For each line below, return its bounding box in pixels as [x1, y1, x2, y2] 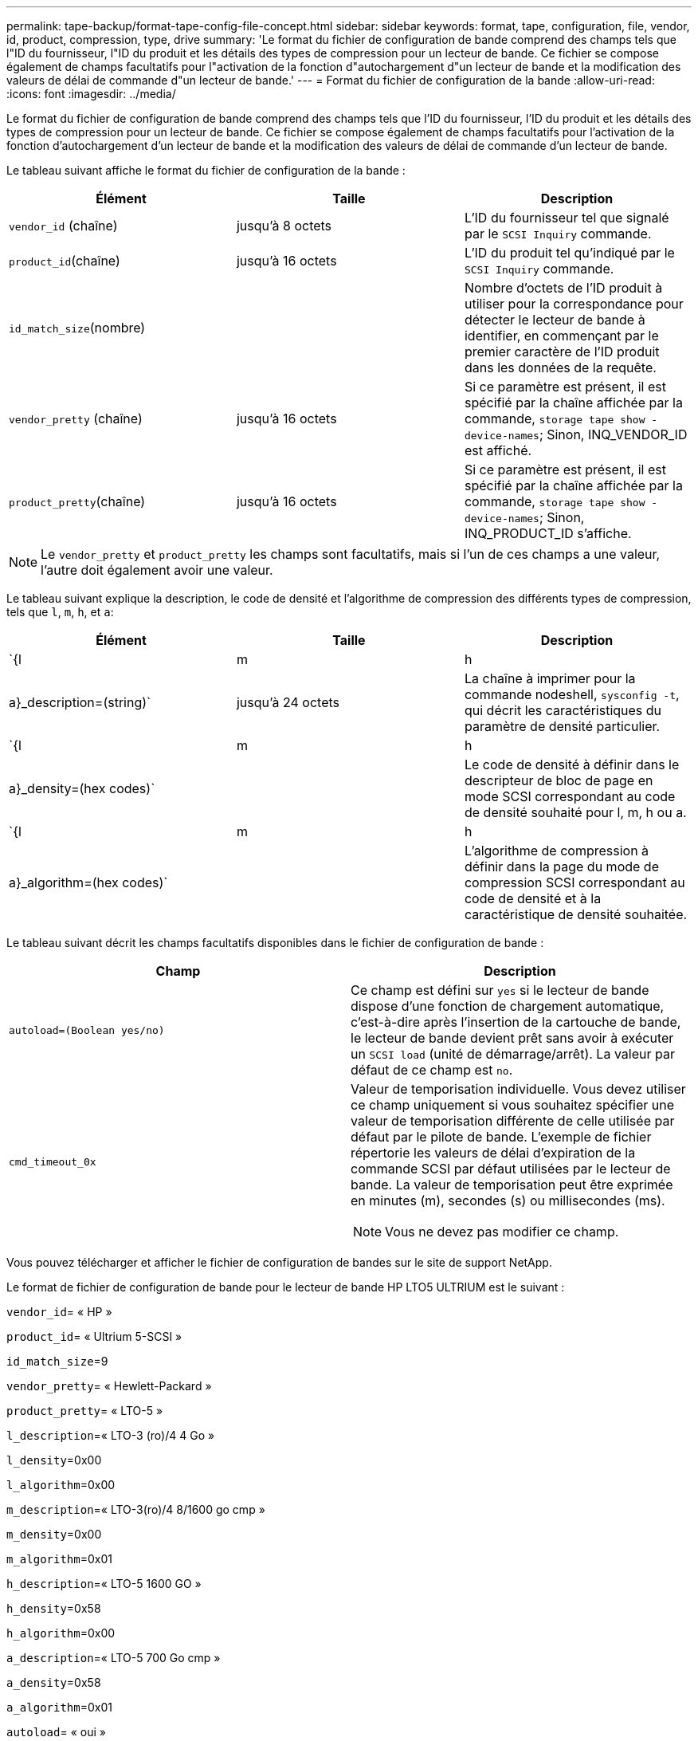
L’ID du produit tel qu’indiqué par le [464, 245, 675, 261]
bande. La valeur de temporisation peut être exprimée [351, 1177, 673, 1193]
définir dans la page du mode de [464, 859, 659, 874]
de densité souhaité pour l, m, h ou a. [464, 804, 687, 820]
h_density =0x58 [6, 1601, 101, 1615]
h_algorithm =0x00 [6, 1626, 116, 1640]
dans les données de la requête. [464, 360, 657, 375]
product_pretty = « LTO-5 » [6, 1404, 163, 1417]
